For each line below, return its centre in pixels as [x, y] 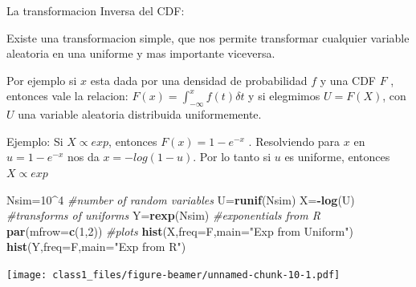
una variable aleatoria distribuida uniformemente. [140, 114]
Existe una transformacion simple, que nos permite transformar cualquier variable [208, 37]
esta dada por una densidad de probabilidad [199, 80]
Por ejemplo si [42, 80]
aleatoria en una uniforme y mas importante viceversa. [141, 53]
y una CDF [348, 80]
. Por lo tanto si [232, 157]
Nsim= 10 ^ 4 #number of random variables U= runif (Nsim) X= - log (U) [181, 199]
